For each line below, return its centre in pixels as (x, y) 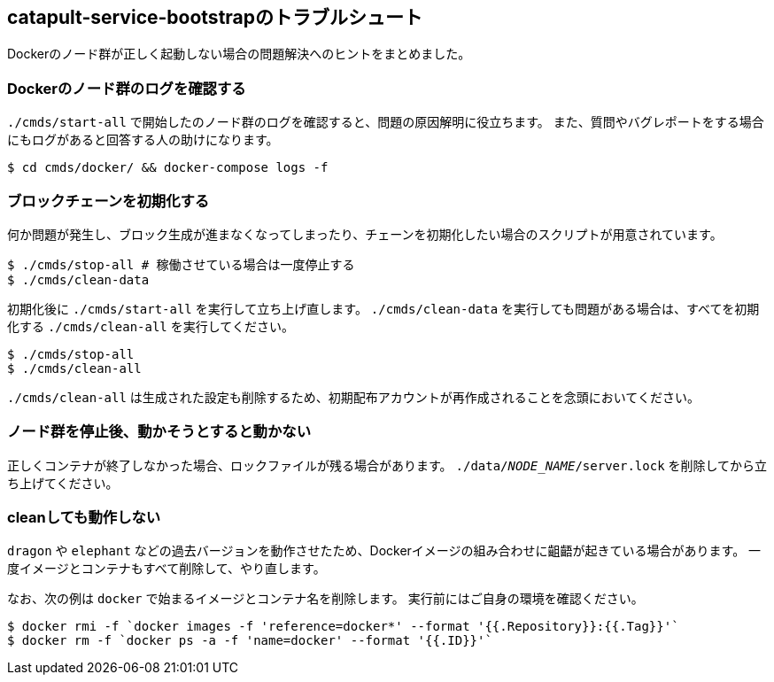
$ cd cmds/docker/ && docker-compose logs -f (168, 168)
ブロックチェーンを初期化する (108, 201)
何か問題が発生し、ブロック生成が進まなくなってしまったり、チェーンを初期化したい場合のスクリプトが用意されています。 (365, 234)
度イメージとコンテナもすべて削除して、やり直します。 (166, 569)
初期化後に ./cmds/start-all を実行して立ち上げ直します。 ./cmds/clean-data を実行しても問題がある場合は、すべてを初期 (383, 308)
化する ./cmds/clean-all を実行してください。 (151, 326)
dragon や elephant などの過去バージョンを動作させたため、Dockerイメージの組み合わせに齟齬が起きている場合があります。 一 (384, 551)
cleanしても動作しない (84, 518)
